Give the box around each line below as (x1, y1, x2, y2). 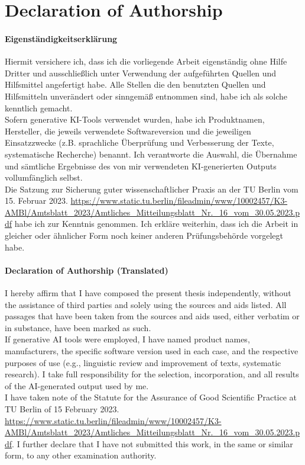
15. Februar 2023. (5, 194, 68, 207)
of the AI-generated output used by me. (5, 379, 149, 392)
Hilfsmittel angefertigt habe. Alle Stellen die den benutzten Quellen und (5, 78, 266, 91)
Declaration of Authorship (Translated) (5, 264, 168, 276)
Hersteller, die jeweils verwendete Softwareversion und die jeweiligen (5, 124, 251, 137)
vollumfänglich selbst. (5, 171, 83, 184)
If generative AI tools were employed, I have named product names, (5, 333, 250, 345)
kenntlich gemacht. (5, 101, 73, 114)
